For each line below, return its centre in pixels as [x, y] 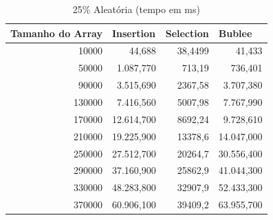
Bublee [235, 33]
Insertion [134, 33]
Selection [187, 33]
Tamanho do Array [56, 33]
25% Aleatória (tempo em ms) [136, 9]
